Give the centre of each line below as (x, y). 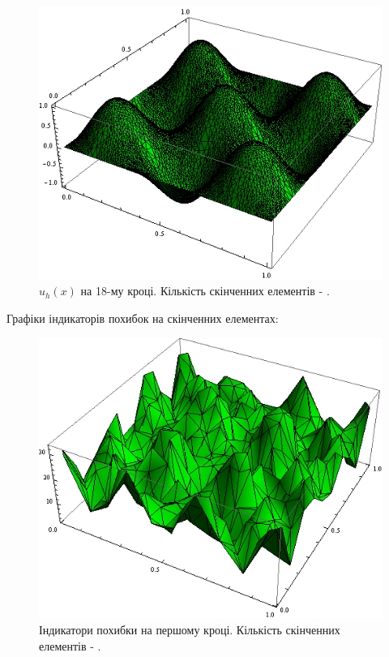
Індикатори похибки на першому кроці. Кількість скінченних (190, 630)
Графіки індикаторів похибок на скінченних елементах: (143, 318)
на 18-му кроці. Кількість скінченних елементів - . (205, 291)
